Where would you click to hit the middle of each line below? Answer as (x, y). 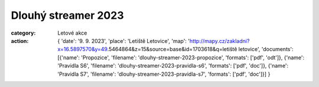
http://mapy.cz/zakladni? (219, 41)
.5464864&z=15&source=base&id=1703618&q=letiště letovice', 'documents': (200, 49)
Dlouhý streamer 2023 (67, 15)
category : (23, 33)
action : (20, 41)
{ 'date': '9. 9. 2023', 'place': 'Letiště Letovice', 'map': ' (124, 41)
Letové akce (72, 33)
